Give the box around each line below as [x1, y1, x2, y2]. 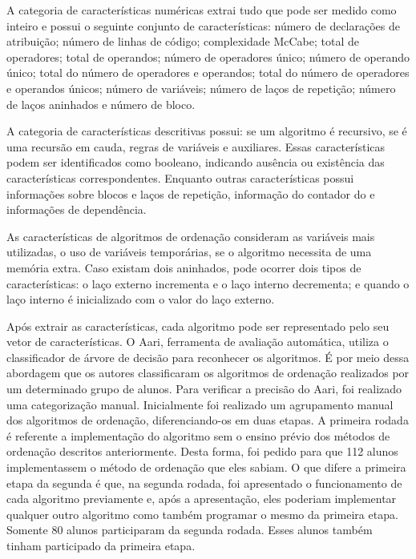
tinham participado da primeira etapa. [6, 537, 196, 553]
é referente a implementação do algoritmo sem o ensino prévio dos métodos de [6, 427, 390, 444]
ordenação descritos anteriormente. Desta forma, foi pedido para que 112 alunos [6, 443, 398, 460]
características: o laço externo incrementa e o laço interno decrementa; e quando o [6, 275, 410, 292]
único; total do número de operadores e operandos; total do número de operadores [6, 64, 410, 81]
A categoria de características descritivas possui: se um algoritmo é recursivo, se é [6, 123, 407, 139]
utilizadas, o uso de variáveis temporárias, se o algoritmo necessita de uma [6, 243, 372, 260]
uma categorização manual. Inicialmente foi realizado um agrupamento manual [6, 396, 394, 412]
